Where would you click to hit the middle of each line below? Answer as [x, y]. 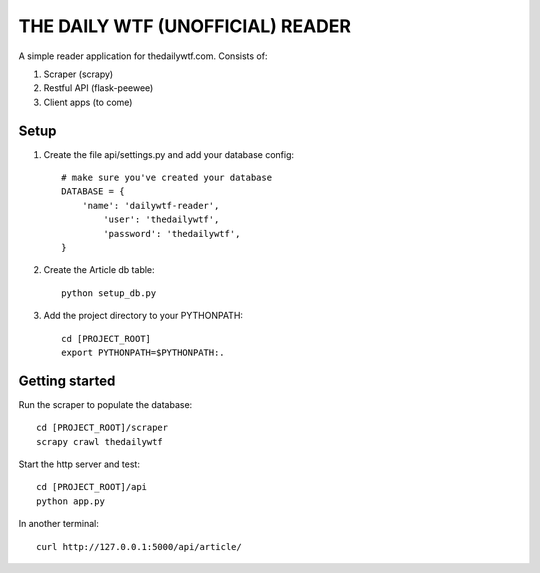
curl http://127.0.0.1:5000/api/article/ [139, 546]
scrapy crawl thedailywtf [100, 441]
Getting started [67, 380]
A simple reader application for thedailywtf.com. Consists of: [143, 56]
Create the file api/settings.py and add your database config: [169, 154]
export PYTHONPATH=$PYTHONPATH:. [143, 352]
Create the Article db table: [99, 270]
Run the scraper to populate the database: [105, 404]
